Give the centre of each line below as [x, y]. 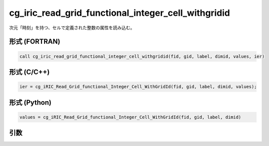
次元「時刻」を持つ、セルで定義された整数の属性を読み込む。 [72, 28]
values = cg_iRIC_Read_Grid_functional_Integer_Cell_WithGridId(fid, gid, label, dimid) [131, 117]
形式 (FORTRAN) [35, 42]
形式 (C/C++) [29, 72]
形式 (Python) [30, 102]
